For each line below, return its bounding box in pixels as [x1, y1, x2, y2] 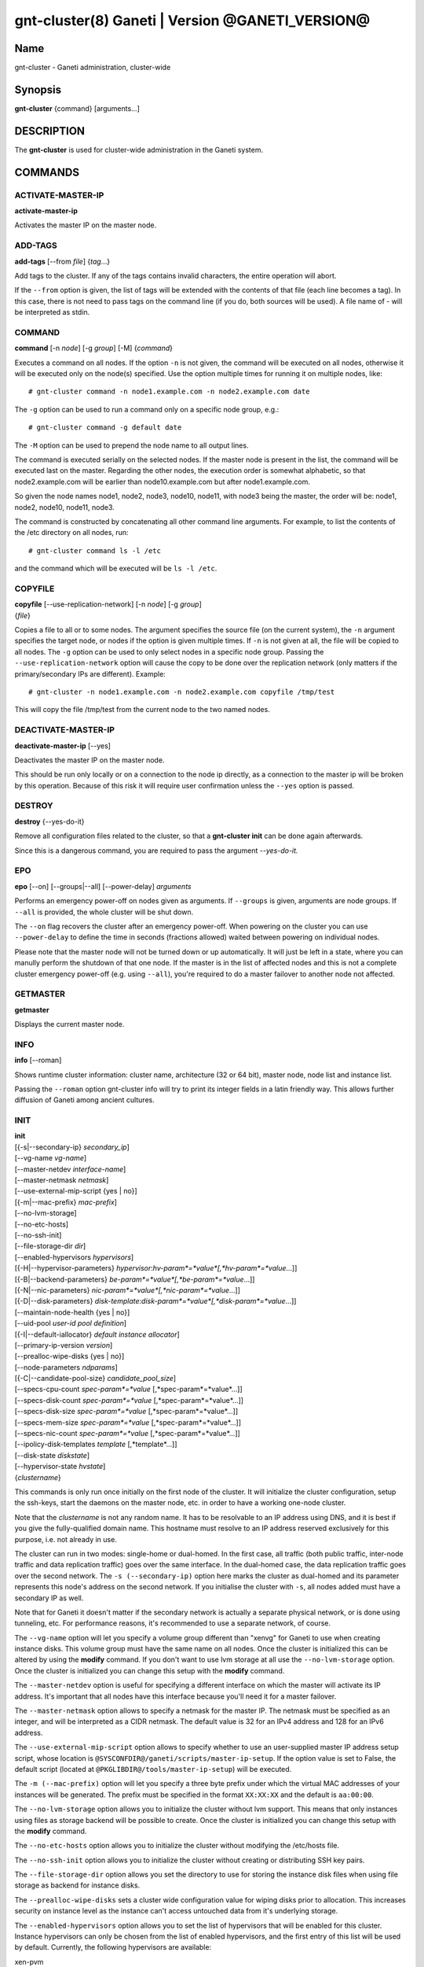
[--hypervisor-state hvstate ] [14, 1462, 106, 1471]
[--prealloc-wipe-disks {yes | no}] [14, 1352, 125, 1361]
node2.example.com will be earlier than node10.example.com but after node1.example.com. [14, 477, 310, 486]
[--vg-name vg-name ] [14, 1153, 87, 1163]
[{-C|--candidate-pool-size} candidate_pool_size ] [14, 1374, 177, 1383]
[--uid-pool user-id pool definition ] [14, 1319, 127, 1328]
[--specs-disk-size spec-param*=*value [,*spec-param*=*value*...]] [14, 1407, 239, 1416]
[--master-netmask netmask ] [14, 1175, 109, 1185]
